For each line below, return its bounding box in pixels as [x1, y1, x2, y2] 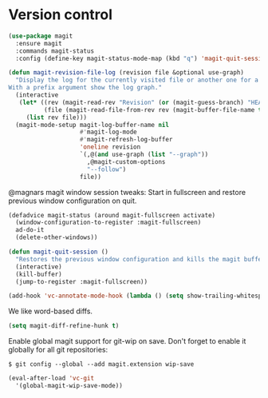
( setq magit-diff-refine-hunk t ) [8, 322, 120, 330]
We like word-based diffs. [8, 306, 93, 316]
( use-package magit [8, 32, 73, 40]
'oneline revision [79, 143, 141, 151]
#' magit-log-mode [79, 128, 137, 137]
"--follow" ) [86, 165, 127, 173]
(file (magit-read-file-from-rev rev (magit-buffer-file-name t [43, 105, 262, 113]
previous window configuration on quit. [8, 196, 137, 205]
